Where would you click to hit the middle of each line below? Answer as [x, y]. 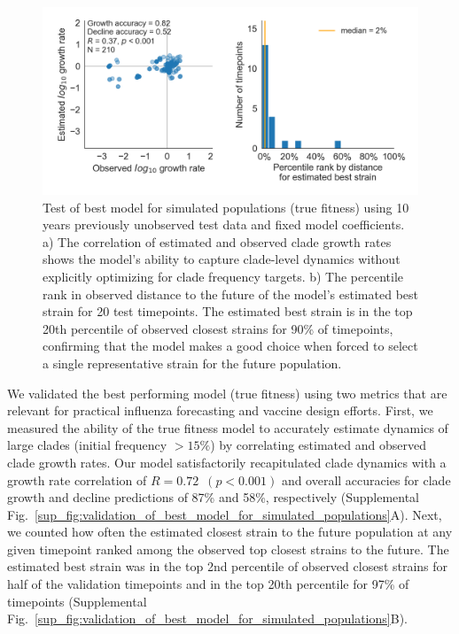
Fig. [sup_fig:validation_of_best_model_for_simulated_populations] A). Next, [225, 514]
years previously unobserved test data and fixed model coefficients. [224, 224]
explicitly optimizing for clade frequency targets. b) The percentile [223, 276]
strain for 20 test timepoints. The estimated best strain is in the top [228, 311]
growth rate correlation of [77, 479]
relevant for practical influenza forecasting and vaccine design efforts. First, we [220, 410]
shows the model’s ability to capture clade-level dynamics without [222, 259]
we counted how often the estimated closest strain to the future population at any [230, 532]
